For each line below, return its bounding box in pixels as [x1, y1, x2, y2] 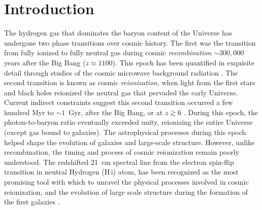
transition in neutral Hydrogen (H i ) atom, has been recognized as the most [4, 166, 239, 177]
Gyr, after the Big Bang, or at [69, 107, 163, 117]
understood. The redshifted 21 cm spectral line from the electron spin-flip [4, 156, 234, 167]
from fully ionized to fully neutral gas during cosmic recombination [4, 47, 212, 58]
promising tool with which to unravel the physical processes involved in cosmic [4, 177, 249, 187]
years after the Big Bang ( [4, 57, 86, 67]
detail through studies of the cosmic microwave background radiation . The [4, 67, 238, 78]
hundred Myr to [4, 107, 54, 117]
